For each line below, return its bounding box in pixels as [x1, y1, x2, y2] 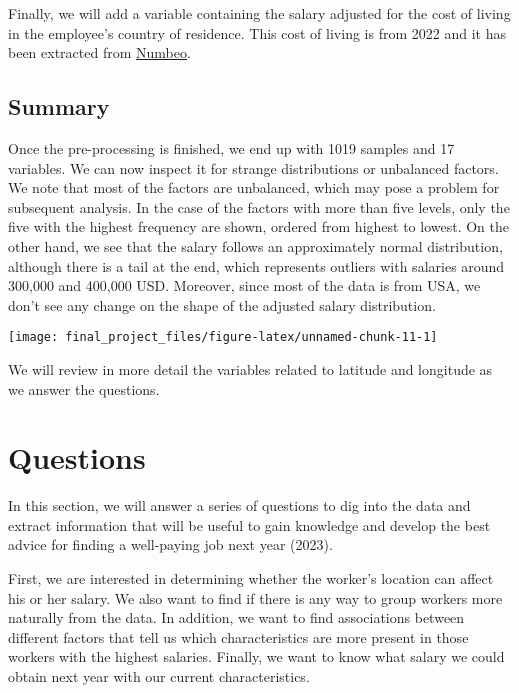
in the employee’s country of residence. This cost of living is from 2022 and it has [8, 22, 506, 43]
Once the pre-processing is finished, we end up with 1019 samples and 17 [8, 137, 455, 158]
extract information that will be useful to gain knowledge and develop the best [8, 514, 491, 535]
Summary [8, 91, 110, 122]
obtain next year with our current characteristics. [8, 666, 310, 687]
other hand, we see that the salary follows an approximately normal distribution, [8, 235, 503, 256]
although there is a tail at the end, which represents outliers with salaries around [8, 255, 505, 276]
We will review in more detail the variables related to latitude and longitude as [8, 358, 493, 379]
